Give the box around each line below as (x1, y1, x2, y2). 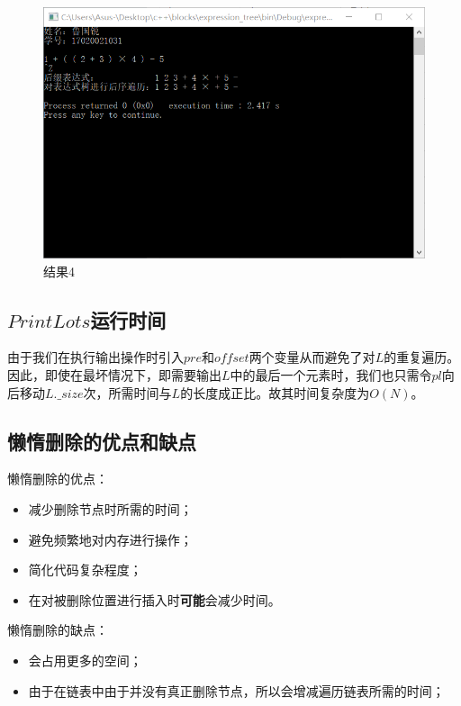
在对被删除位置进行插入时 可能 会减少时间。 (28, 590, 281, 609)
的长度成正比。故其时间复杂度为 (180, 383, 370, 402)
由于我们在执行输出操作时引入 (7, 348, 184, 367)
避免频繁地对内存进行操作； (28, 529, 193, 548)
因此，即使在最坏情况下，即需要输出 (7, 366, 221, 385)
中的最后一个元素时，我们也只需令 (230, 366, 432, 385)
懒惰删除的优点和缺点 (7, 427, 196, 455)
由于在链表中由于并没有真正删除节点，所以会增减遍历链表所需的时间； (28, 681, 445, 700)
